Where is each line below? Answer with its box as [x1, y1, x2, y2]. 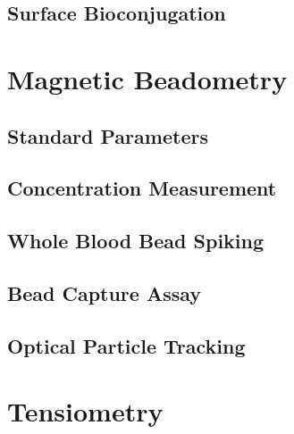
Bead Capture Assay [7, 279, 202, 306]
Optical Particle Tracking [7, 331, 246, 359]
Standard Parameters [7, 121, 208, 149]
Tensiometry [7, 393, 164, 430]
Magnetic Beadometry [7, 60, 288, 96]
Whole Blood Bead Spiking [7, 227, 265, 255]
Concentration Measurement [7, 174, 277, 202]
